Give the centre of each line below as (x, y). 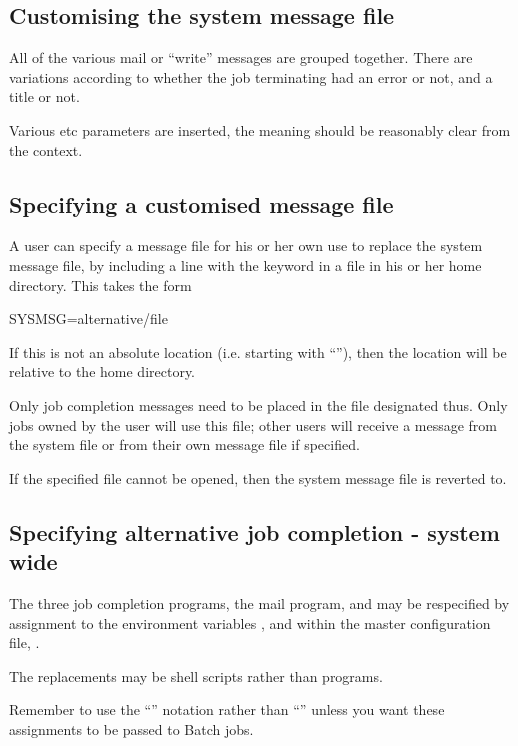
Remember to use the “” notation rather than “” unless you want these (227, 709)
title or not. (44, 96)
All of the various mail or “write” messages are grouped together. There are (241, 57)
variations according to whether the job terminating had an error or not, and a (251, 76)
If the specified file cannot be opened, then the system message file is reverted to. (258, 477)
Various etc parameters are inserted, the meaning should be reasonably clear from (260, 129)
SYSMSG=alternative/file (88, 318)
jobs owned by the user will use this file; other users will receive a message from (253, 424)
